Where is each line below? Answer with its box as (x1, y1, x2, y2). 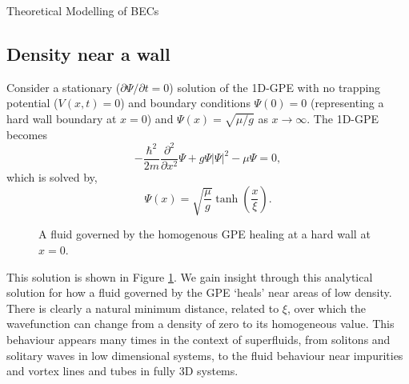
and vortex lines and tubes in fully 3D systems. (6, 362, 239, 379)
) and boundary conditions (120, 94, 251, 111)
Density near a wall (6, 41, 170, 66)
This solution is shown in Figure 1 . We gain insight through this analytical (6, 268, 373, 285)
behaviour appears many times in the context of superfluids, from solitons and (6, 330, 391, 347)
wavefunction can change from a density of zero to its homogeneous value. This (6, 315, 395, 332)
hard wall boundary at (6, 110, 117, 126)
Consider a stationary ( (6, 78, 121, 95)
